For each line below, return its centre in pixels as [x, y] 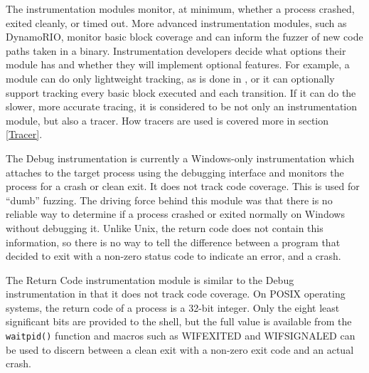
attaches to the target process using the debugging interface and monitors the [175, 172]
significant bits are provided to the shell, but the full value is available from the [179, 321]
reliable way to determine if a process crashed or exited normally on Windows [175, 214]
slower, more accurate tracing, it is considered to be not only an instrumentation [182, 106]
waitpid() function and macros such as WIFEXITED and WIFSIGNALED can [181, 336]
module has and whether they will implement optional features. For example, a [178, 64]
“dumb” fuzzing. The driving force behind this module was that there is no [169, 200]
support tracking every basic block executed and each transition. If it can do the [181, 92]
